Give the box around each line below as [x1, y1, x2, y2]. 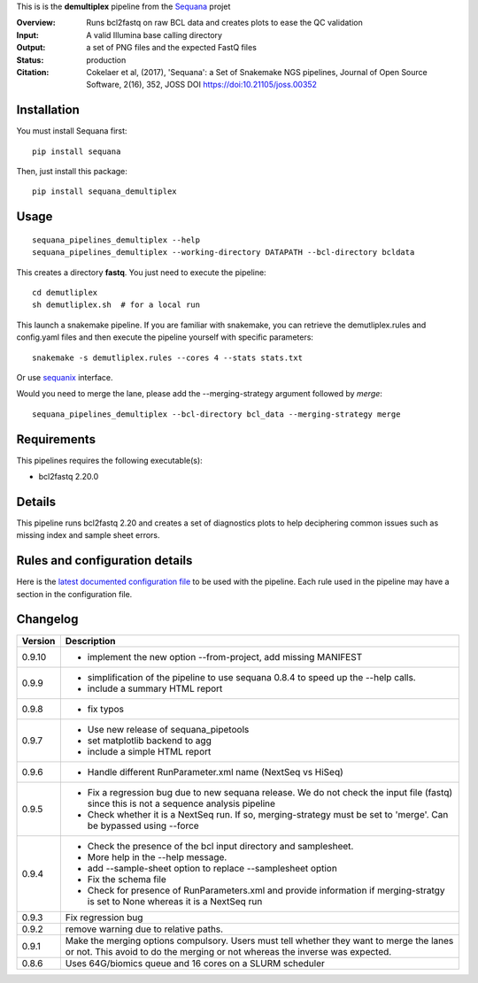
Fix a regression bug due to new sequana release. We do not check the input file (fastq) [87, 786, 453, 798]
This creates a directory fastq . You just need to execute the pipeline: [16, 266, 266, 278]
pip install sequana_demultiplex [32, 187, 177, 196]
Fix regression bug [65, 911, 143, 924]
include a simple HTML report [87, 745, 212, 757]
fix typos [87, 703, 124, 715]
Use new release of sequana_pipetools [87, 723, 250, 735]
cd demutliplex [32, 288, 98, 297]
